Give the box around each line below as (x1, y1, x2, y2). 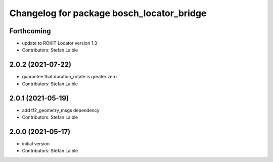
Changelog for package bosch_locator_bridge (9, 8, 207, 19)
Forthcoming (9, 27, 51, 35)
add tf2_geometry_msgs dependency (22, 107, 100, 113)
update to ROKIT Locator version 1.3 (22, 40, 98, 46)
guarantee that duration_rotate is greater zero (22, 74, 117, 80)
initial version (22, 140, 50, 146)
